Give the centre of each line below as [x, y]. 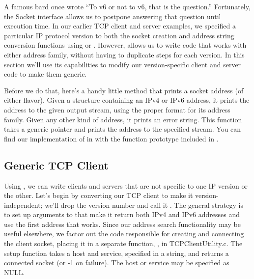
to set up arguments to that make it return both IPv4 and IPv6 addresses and [122, 214]
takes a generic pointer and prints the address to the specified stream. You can [123, 129]
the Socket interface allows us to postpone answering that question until [113, 16]
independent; [23, 205]
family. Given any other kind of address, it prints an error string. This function [123, 119]
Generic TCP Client [56, 165]
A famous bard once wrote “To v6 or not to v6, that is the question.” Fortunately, [127, 6]
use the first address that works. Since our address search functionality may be [122, 224]
